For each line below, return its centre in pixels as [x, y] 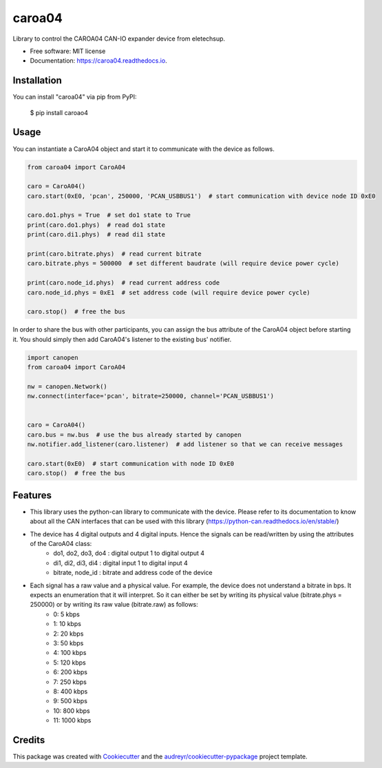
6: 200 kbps [71, 672]
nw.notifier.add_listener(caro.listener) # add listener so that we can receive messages [185, 444]
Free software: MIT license [68, 51]
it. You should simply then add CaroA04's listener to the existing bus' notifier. [122, 339]
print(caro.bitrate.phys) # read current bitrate [115, 254]
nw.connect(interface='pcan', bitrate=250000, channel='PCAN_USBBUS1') [151, 396]
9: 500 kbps [70, 701]
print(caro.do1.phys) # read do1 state [96, 225]
